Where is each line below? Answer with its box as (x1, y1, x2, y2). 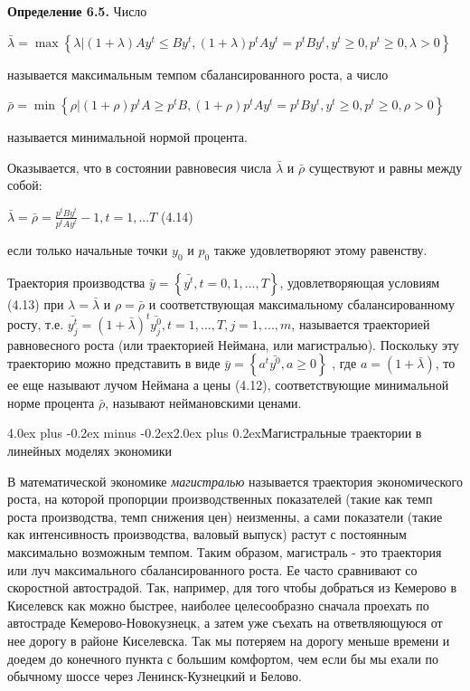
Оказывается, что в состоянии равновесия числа (7, 157, 272, 176)
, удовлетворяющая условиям (279, 272, 440, 291)
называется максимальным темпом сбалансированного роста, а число (7, 64, 389, 83)
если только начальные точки (7, 240, 168, 259)
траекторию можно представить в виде (7, 354, 221, 373)
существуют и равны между (308, 157, 463, 176)
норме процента (7, 393, 95, 412)
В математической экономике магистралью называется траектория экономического (7, 471, 463, 490)
